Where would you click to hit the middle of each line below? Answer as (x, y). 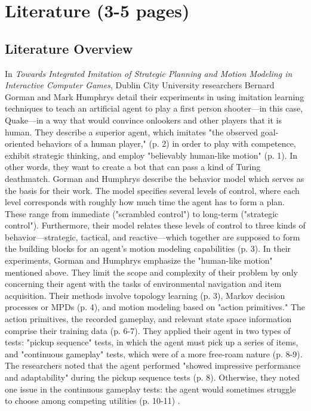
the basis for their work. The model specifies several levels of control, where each (152, 190)
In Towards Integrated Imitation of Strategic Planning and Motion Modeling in (149, 73)
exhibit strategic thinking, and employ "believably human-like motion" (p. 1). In (151, 155)
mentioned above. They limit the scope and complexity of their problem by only (151, 272)
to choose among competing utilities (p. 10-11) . (93, 401)
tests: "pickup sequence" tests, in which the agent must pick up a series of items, (152, 342)
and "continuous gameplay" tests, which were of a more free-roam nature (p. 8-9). (154, 353)
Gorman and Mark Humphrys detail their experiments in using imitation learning (155, 96)
